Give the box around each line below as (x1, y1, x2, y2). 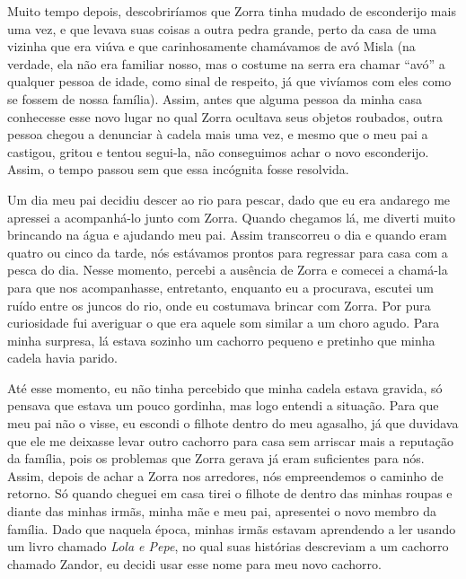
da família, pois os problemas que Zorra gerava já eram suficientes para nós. (7, 449, 425, 468)
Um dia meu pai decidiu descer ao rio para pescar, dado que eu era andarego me (7, 189, 451, 208)
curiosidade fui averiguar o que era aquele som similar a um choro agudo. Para (7, 313, 440, 332)
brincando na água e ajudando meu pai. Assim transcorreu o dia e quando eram (7, 225, 447, 244)
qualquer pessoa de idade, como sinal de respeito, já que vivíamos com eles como (7, 72, 452, 91)
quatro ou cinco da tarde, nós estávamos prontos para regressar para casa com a (7, 242, 448, 261)
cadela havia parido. (7, 348, 118, 367)
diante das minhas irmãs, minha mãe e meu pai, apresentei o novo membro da (7, 502, 436, 521)
